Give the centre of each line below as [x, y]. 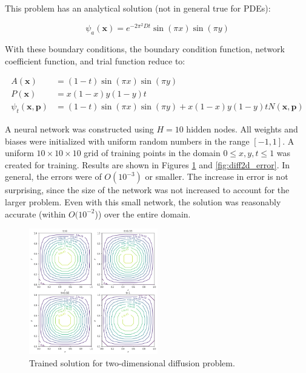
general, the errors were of [53, 176]
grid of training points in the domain [152, 153]
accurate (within [35, 214]
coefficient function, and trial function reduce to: [95, 60]
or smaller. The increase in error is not [217, 176]
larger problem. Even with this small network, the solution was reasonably [143, 202]
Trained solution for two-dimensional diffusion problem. [132, 362]
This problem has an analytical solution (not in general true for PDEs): [138, 8]
